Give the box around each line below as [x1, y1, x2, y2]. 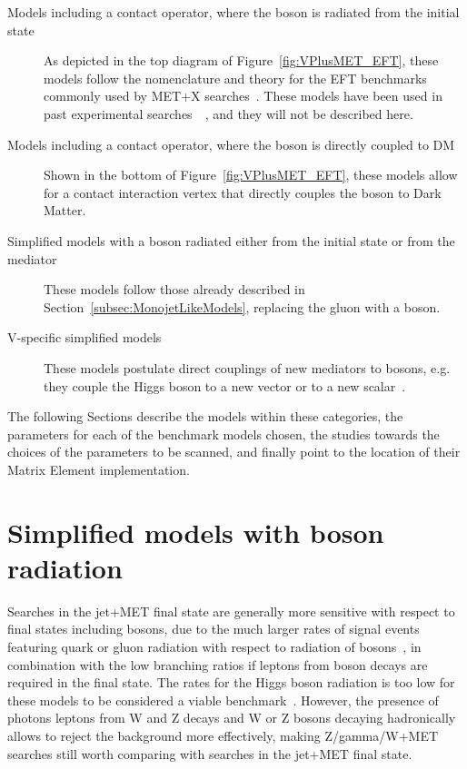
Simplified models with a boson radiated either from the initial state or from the [7, 231, 455, 250]
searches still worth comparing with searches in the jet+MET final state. [7, 744, 412, 763]
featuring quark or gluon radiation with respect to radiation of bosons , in [7, 636, 422, 656]
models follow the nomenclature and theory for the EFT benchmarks [44, 68, 427, 87]
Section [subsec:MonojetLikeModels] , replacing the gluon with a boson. [44, 297, 441, 316]
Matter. [44, 201, 86, 220]
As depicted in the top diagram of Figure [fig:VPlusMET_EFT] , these [44, 51, 439, 70]
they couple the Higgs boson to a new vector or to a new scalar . [44, 376, 406, 395]
